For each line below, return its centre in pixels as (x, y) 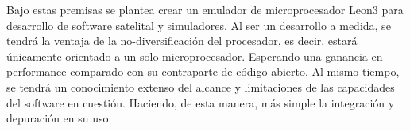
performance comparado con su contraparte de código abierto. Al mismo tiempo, (203, 71)
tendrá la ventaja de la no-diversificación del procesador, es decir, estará (182, 41)
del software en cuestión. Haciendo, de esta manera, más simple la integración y (201, 102)
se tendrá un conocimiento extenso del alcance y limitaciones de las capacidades (201, 86)
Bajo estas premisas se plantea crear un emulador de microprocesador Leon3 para (205, 9)
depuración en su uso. (59, 118)
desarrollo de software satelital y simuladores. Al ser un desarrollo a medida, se (199, 25)
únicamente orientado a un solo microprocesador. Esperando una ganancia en (195, 56)
